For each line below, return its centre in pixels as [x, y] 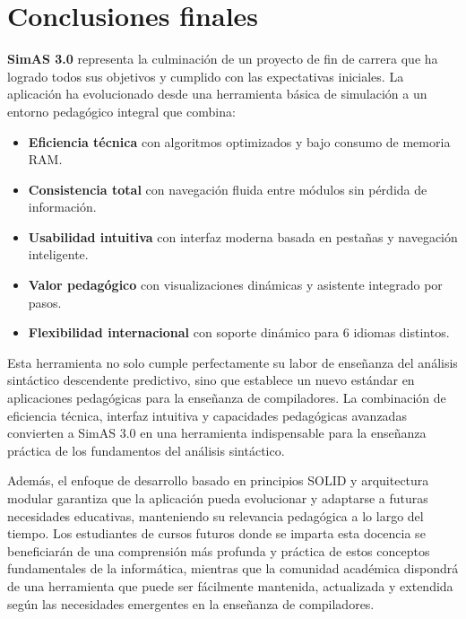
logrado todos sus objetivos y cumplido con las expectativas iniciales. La [206, 76]
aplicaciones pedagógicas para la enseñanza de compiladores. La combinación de [227, 398]
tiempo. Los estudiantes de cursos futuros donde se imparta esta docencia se [216, 533]
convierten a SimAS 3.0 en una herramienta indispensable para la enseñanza [217, 433]
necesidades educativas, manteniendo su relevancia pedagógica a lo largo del [216, 515]
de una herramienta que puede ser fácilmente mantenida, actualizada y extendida [230, 585]
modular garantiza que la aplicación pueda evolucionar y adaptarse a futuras [218, 498]
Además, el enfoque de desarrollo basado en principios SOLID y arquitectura [218, 480]
